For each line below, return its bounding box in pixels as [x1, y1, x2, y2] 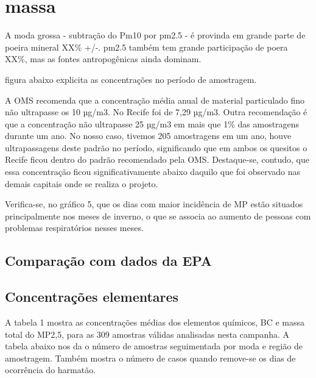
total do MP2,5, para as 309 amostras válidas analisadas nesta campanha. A [5, 327, 290, 340]
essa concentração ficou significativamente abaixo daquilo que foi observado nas [5, 165, 300, 178]
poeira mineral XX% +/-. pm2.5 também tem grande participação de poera [5, 40, 288, 53]
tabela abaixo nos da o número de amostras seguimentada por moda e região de [5, 340, 303, 352]
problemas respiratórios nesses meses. [5, 221, 144, 234]
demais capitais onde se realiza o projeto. [5, 177, 158, 190]
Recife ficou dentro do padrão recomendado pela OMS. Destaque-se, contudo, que [5, 153, 309, 166]
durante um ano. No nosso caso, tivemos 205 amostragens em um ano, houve [5, 129, 292, 142]
